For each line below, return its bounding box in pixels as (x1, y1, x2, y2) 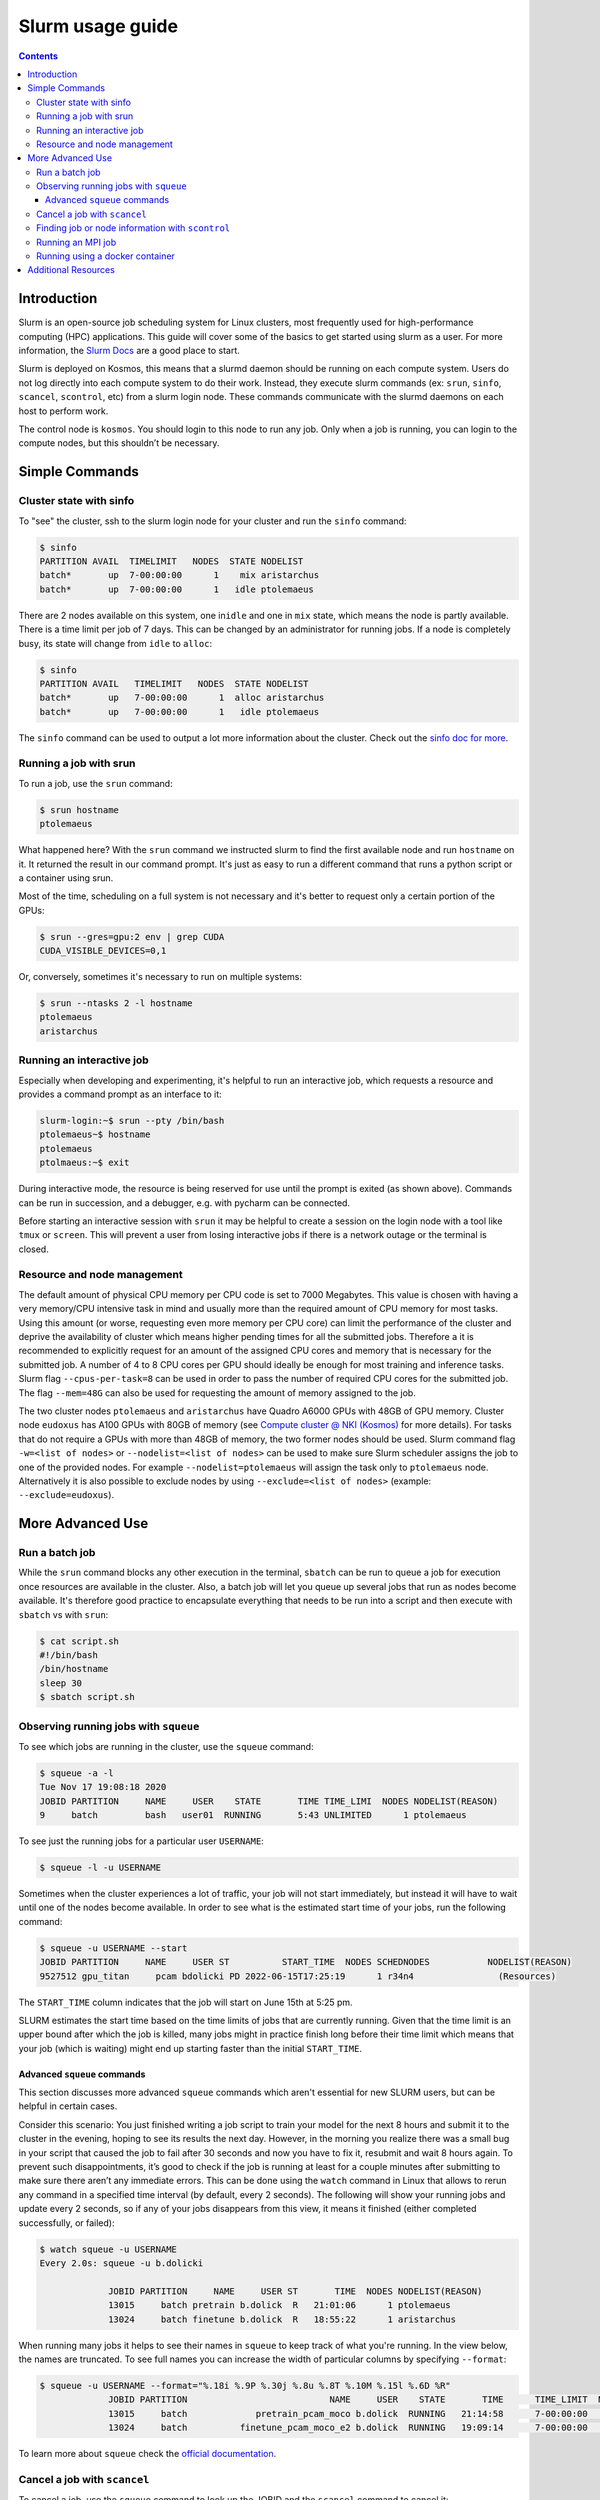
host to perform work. (18, 405, 109, 417)
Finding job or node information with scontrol (36, 222, 231, 234)
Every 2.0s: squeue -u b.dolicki (39, 2257, 204, 2269)
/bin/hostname (39, 1663, 109, 1675)
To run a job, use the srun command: (18, 777, 174, 789)
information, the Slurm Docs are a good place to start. (18, 345, 240, 357)
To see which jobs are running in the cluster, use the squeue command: (18, 1740, 314, 1752)
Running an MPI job (36, 236, 117, 248)
